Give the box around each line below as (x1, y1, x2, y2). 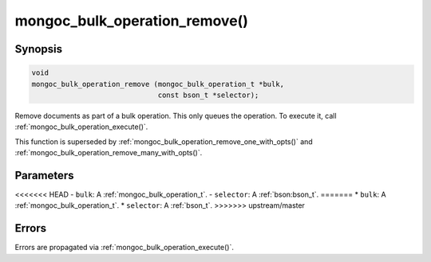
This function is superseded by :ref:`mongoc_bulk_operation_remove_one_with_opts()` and (14, 136, 313, 147)
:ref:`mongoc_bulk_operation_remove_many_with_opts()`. (14, 148, 203, 158)
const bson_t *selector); (157, 90, 259, 100)
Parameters (14, 168, 74, 182)
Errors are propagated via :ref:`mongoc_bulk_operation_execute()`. (14, 243, 235, 252)
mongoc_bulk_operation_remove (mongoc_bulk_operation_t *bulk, (31, 80, 285, 88)
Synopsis (14, 42, 63, 56)
